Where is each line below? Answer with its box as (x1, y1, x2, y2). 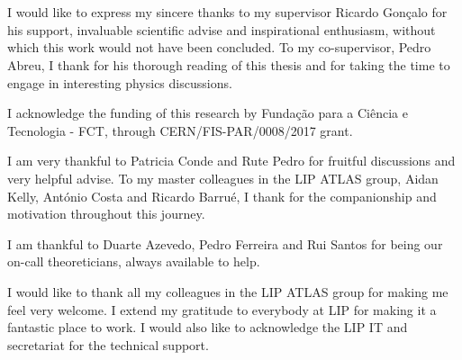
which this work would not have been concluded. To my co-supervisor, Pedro (7, 38, 431, 57)
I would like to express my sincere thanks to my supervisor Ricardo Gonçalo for (7, 3, 448, 22)
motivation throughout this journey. (7, 204, 205, 223)
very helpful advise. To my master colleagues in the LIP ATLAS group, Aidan (7, 168, 439, 187)
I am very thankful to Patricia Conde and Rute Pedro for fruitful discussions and (7, 151, 456, 170)
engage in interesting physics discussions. (7, 73, 232, 92)
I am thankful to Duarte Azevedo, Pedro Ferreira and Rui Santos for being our (7, 234, 443, 253)
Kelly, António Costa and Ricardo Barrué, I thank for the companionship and (7, 186, 437, 205)
